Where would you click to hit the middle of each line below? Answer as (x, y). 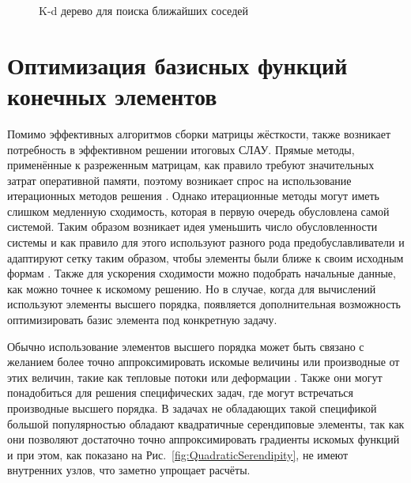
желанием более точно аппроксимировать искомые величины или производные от (204, 362)
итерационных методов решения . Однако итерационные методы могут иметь (193, 196)
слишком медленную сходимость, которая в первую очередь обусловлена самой (198, 211)
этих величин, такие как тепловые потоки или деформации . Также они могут (195, 377)
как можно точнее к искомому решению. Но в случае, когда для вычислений (192, 288)
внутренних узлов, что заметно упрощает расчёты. (129, 470)
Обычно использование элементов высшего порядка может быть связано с (186, 346)
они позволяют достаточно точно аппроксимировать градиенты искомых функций (204, 439)
